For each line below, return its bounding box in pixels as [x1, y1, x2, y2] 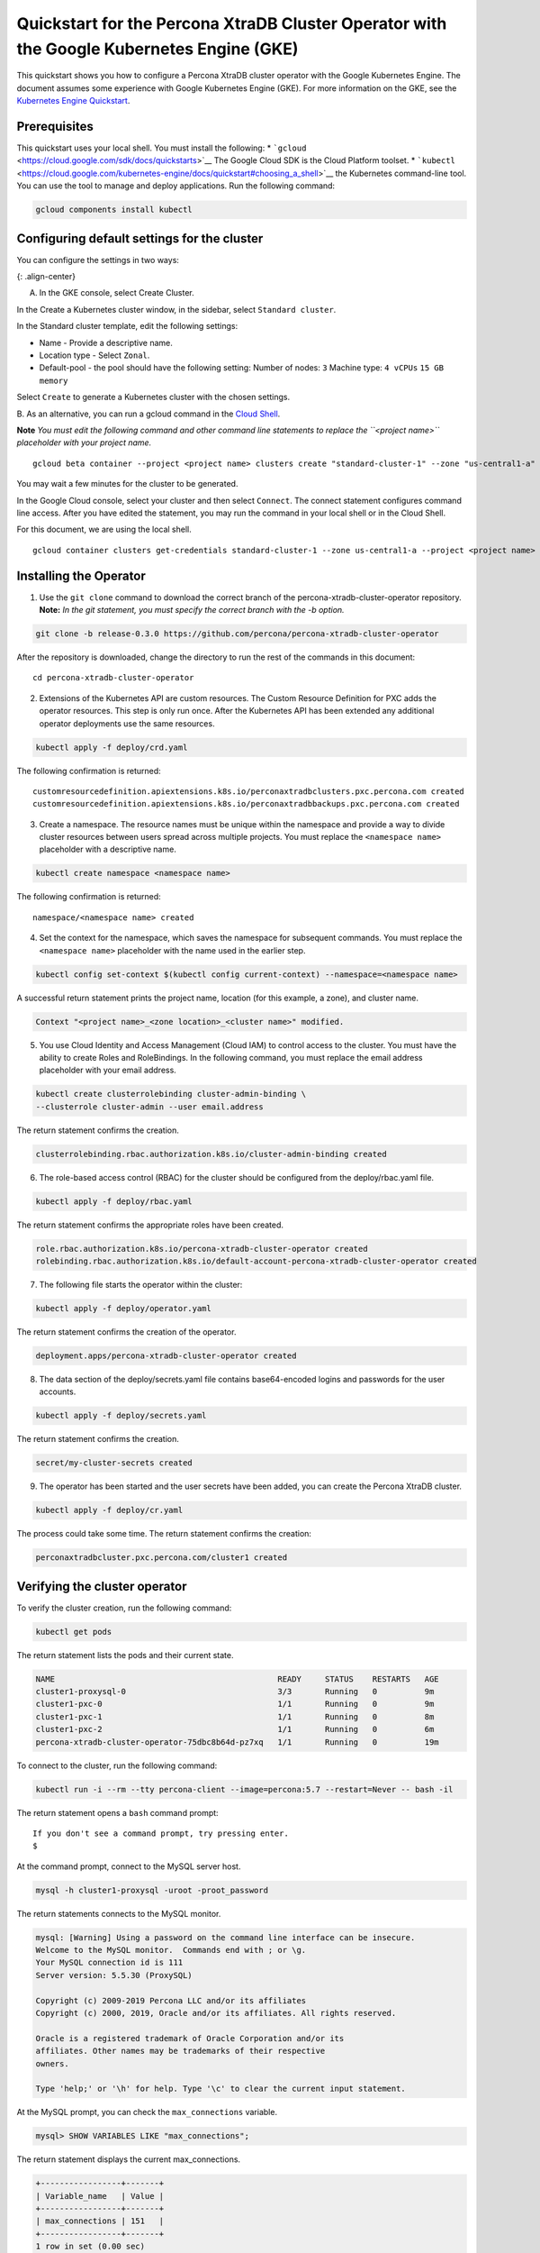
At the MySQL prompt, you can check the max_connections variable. [16, 2107, 278, 2118]
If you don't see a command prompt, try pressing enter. [32, 1828, 290, 1838]
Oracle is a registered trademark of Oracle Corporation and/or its [35, 2033, 345, 2043]
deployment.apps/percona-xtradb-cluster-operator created [35, 1350, 297, 1361]
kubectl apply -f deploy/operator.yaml [35, 1303, 211, 1313]
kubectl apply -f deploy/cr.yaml [35, 1505, 184, 1516]
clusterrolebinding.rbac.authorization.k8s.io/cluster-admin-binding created [35, 1149, 387, 1159]
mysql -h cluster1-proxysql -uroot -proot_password [35, 1884, 269, 1895]
